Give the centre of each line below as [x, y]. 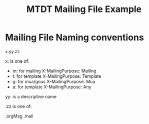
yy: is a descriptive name [31, 96]
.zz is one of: [18, 106]
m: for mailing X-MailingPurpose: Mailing [54, 71]
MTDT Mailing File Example [84, 9]
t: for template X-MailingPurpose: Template [57, 76]
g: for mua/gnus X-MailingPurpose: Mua [54, 81]
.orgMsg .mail [19, 116]
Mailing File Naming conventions [74, 37]
